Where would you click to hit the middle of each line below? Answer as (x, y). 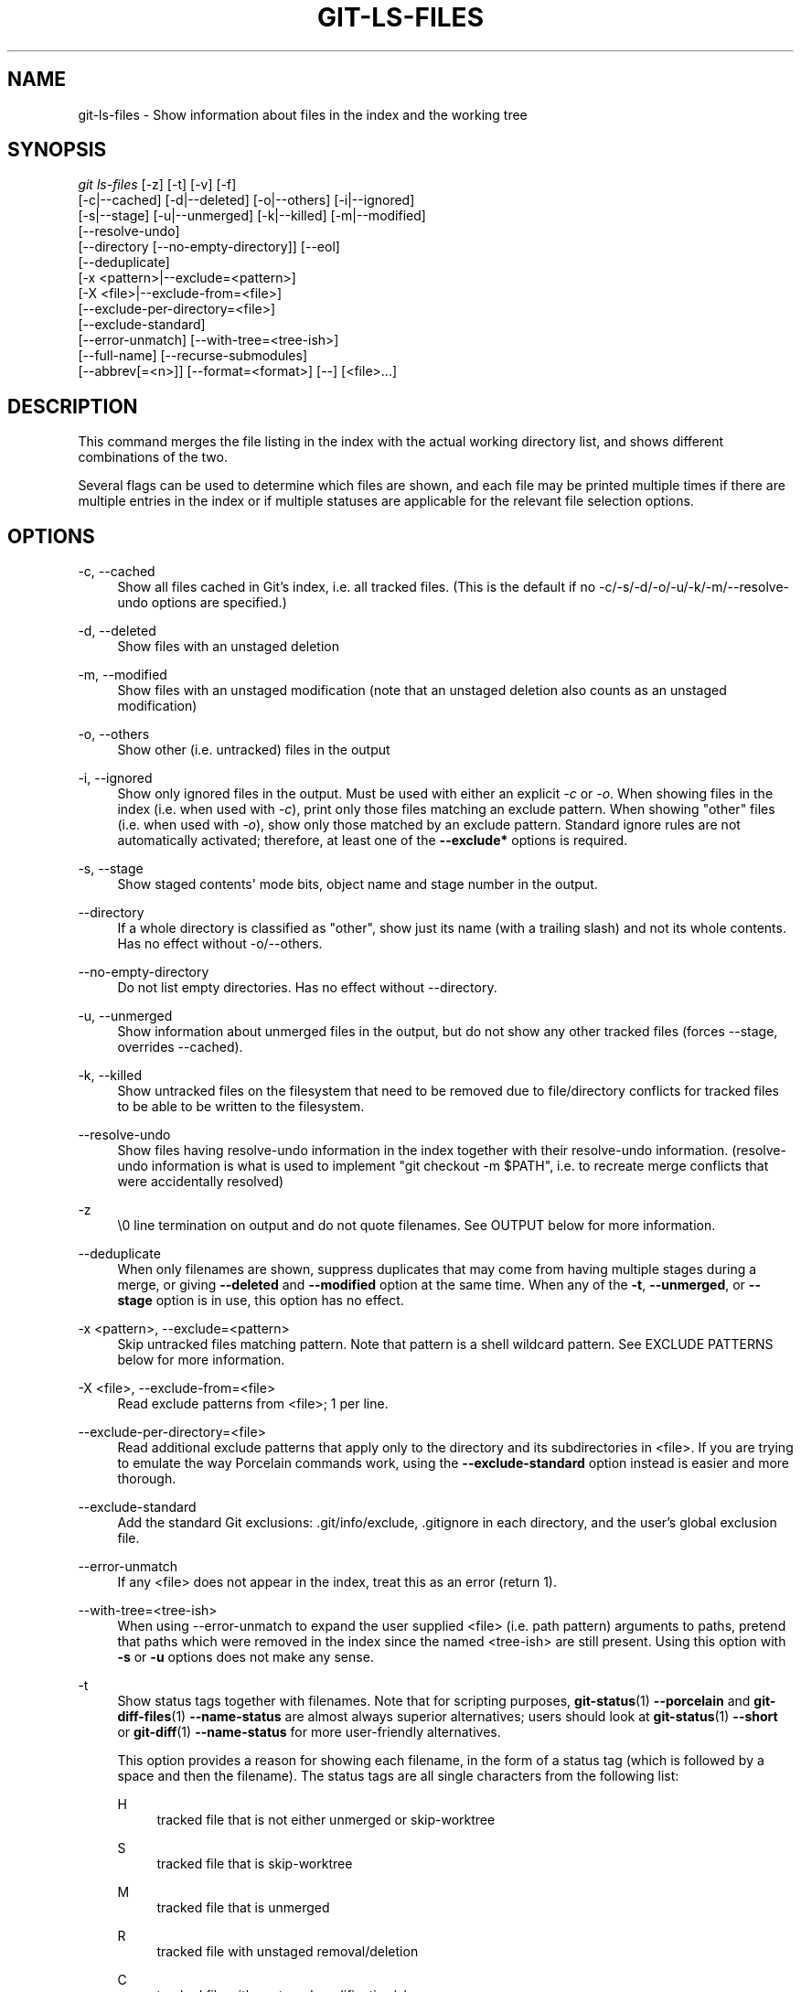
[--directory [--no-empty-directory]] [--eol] (209, 247)
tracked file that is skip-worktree (255, 1864)
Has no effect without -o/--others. (220, 944)
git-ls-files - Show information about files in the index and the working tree (303, 114)
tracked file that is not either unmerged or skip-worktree (326, 1820)
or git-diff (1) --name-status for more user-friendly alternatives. (309, 1732)
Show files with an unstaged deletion (228, 647)
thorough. (147, 1479)
